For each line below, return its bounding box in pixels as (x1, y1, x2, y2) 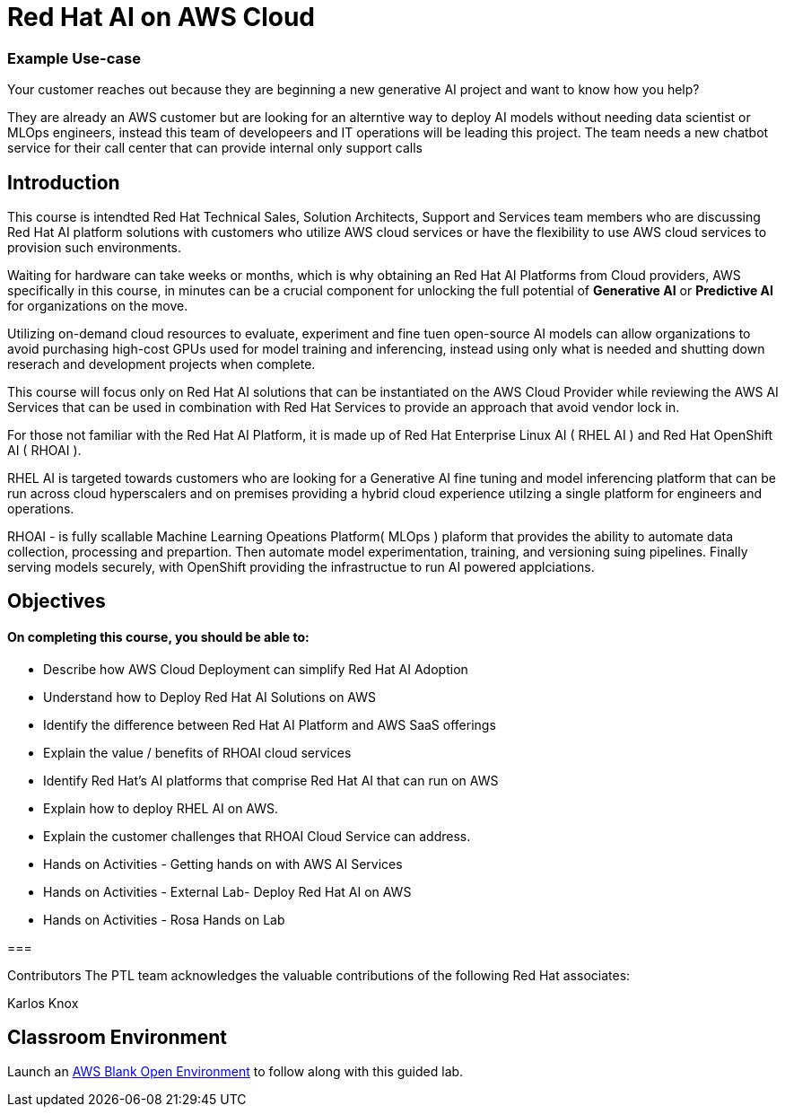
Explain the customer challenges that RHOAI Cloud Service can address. (43, 828, 471, 844)
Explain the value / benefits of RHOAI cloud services (43, 744, 352, 760)
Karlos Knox (7, 995, 79, 1011)
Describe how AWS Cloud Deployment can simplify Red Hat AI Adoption (43, 661, 468, 677)
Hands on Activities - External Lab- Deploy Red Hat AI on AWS (43, 883, 412, 899)
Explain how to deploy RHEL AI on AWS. (43, 800, 279, 816)
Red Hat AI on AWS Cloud (7, 2, 315, 32)
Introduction (7, 171, 120, 194)
